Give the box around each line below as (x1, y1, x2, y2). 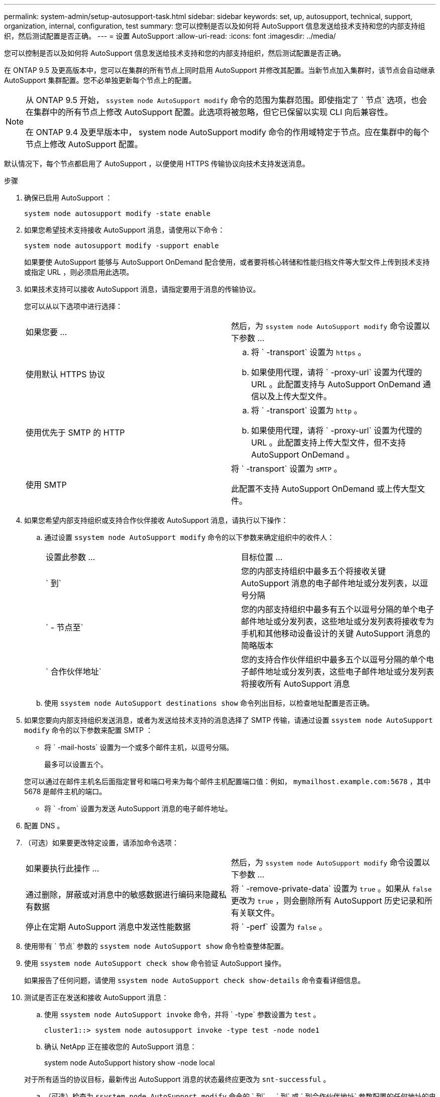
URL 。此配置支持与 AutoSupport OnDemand (251, 379, 421, 389)
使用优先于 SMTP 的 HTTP (26, 427, 125, 437)
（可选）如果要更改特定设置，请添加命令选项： (24, 838, 179, 847)
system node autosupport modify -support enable (24, 242, 219, 250)
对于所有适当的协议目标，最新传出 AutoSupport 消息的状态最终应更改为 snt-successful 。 (24, 1075, 331, 1083)
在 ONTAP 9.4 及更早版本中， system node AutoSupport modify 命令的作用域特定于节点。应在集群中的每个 (26, 127, 429, 137)
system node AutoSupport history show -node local (44, 1058, 215, 1067)
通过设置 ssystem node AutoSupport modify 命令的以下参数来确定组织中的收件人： (44, 533, 335, 541)
